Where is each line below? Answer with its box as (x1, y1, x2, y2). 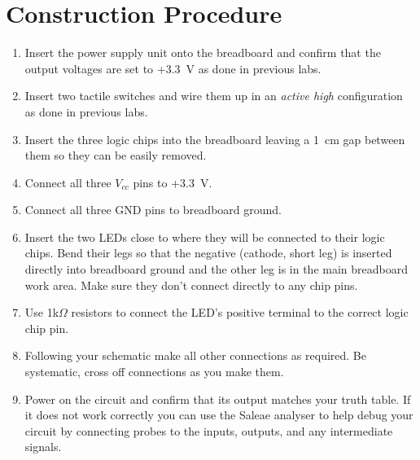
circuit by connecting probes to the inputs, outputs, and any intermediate (24, 422, 393, 439)
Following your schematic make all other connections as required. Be (24, 347, 366, 364)
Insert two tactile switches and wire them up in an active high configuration (24, 87, 403, 104)
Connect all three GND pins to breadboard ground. (24, 201, 282, 218)
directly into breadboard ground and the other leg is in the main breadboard (24, 261, 408, 278)
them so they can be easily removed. (24, 147, 207, 164)
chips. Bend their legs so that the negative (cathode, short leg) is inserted (24, 244, 392, 261)
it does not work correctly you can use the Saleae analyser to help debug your (24, 406, 413, 423)
